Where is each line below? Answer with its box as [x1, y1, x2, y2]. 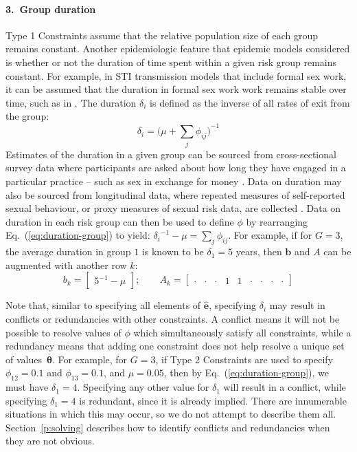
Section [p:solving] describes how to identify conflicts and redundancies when [5, 420, 330, 434]
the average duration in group [5, 244, 131, 259]
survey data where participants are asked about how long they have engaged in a [5, 160, 346, 175]
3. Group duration [5, 1, 96, 16]
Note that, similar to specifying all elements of [5, 298, 201, 312]
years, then [235, 244, 282, 259]
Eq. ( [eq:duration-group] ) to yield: [5, 228, 150, 242]
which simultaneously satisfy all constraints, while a [133, 325, 352, 339]
